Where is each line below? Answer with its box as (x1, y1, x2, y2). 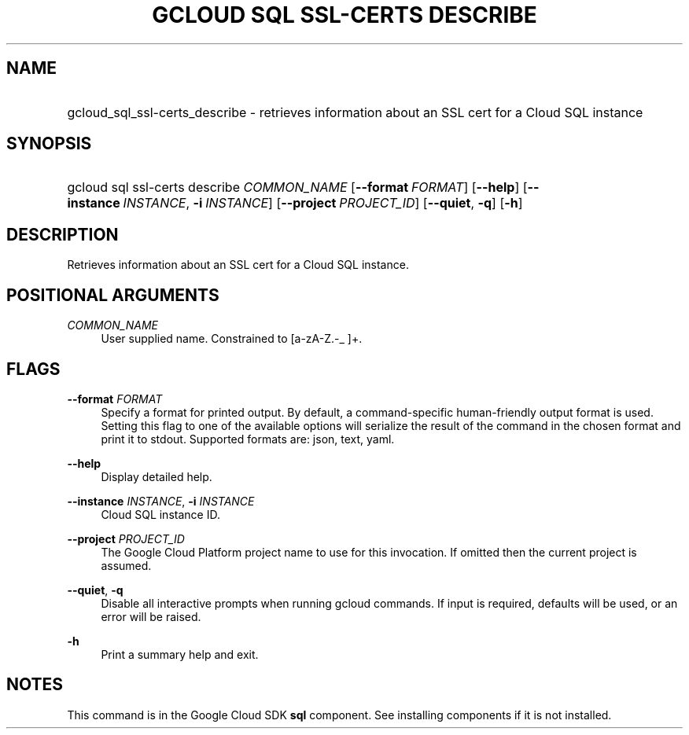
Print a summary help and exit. (101, 647, 259, 661)
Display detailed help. (101, 469, 212, 483)
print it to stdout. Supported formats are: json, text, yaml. (101, 432, 395, 446)
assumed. (101, 558, 152, 572)
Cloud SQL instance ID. (101, 507, 220, 521)
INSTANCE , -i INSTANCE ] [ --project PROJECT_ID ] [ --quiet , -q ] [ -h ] (123, 195, 523, 211)
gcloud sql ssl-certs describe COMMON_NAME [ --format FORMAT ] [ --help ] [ (67, 179, 528, 196)
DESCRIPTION (6, 224, 119, 244)
